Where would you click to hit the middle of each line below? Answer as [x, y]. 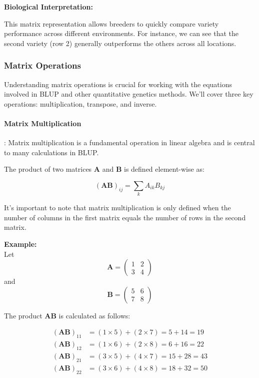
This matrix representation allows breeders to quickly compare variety [111, 23]
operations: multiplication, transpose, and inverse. [80, 103]
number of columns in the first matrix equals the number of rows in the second [125, 217]
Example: [20, 244]
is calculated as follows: [94, 315]
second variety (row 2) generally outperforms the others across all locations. [120, 43]
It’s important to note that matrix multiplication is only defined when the [117, 208]
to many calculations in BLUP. [51, 152]
